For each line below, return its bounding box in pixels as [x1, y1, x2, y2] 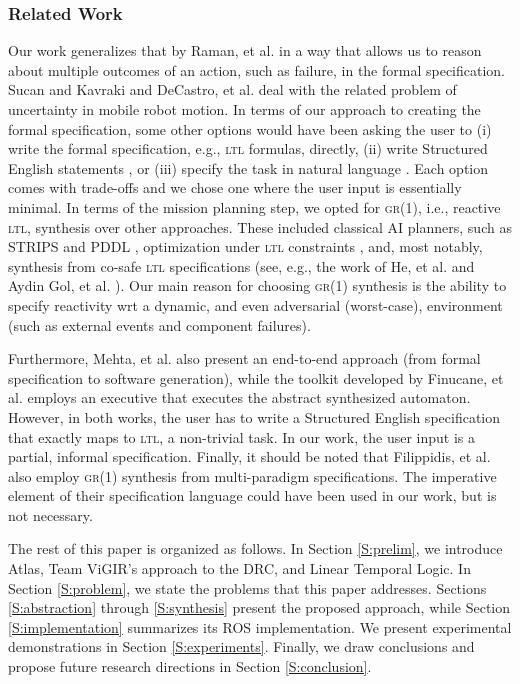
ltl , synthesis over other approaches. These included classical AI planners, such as [8, 216, 512, 237]
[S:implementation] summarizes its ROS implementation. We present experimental [8, 616, 512, 637]
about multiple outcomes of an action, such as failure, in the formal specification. [8, 59, 506, 80]
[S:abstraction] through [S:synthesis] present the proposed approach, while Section [8, 597, 511, 618]
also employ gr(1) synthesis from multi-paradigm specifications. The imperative [8, 465, 497, 486]
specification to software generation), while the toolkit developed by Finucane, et [8, 367, 504, 388]
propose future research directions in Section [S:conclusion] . [8, 656, 372, 677]
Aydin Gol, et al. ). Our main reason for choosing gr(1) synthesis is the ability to [8, 275, 507, 296]
